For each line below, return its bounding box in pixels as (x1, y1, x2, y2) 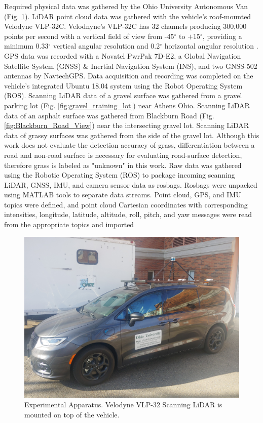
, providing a (202, 30, 242, 41)
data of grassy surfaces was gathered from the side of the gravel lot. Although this (4, 130, 259, 140)
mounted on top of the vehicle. (24, 409, 120, 419)
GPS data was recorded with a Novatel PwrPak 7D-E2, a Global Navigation (4, 50, 241, 61)
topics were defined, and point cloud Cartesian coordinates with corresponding (4, 199, 248, 209)
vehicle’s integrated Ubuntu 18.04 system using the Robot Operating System (4, 80, 243, 91)
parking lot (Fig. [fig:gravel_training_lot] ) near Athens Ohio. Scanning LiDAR (4, 100, 250, 110)
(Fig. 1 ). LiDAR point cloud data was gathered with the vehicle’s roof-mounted (4, 11, 251, 21)
